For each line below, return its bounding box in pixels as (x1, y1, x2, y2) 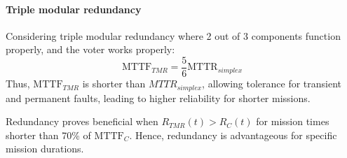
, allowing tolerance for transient (202, 76, 342, 91)
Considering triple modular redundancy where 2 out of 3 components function (6, 28, 341, 43)
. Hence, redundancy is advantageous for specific (129, 127, 337, 142)
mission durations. (6, 141, 84, 156)
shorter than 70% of (6, 127, 91, 142)
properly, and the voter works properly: (6, 42, 175, 57)
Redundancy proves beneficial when (6, 114, 158, 129)
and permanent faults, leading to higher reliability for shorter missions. (6, 90, 311, 105)
